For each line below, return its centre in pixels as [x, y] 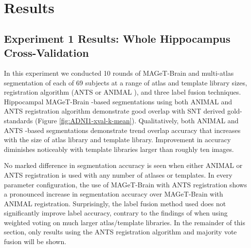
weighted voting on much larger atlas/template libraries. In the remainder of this [125, 222]
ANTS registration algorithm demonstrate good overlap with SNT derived [115, 111]
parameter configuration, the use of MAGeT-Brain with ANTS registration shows [125, 184]
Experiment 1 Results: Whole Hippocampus [117, 38]
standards [18, 120]
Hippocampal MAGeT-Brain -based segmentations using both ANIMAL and [118, 101]
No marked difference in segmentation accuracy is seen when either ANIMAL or [123, 165]
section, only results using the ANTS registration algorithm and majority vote [120, 232]
